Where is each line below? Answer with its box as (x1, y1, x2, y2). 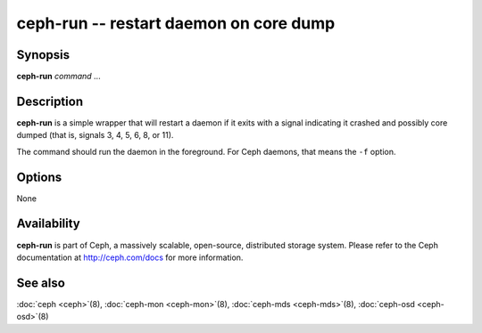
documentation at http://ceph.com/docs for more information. (16, 252, 244, 263)
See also (16, 275, 66, 290)
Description (16, 93, 84, 109)
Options (16, 169, 62, 184)
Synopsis (16, 47, 71, 62)
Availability (16, 216, 80, 231)
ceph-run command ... (16, 71, 102, 82)
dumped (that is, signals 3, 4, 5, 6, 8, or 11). (16, 130, 174, 141)
